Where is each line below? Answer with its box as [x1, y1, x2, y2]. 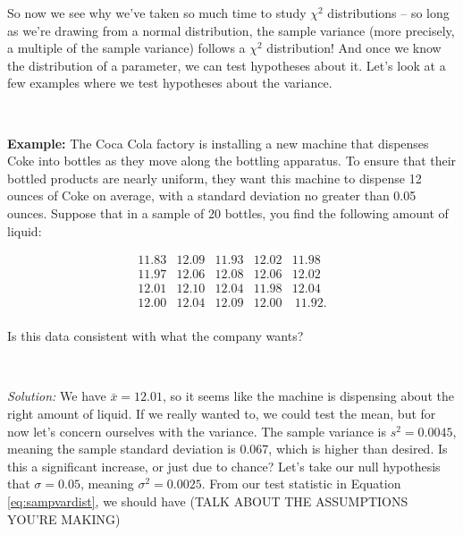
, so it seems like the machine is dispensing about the [163, 386, 454, 405]
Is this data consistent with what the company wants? [7, 327, 304, 345]
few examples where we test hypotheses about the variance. [7, 73, 333, 92]
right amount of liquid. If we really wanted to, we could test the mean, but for [7, 404, 436, 423]
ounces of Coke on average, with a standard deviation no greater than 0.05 [7, 186, 417, 205]
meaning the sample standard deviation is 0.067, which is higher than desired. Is [7, 439, 448, 458]
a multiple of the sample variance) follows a [7, 38, 246, 57]
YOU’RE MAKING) [7, 509, 121, 528]
